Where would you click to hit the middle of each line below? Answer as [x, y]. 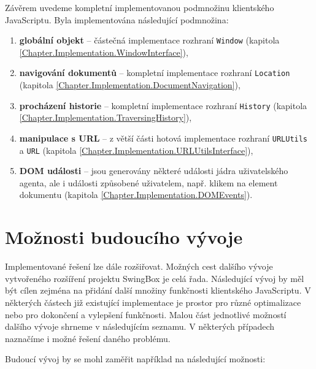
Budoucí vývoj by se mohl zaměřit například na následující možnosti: [135, 359]
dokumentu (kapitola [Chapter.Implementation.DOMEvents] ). [136, 195]
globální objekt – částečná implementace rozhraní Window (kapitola [149, 40]
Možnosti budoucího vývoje [124, 237]
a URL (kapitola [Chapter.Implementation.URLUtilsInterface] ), [136, 150]
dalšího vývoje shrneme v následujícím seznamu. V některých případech [140, 326]
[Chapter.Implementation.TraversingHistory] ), [106, 117]
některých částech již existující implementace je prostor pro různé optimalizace [153, 302]
